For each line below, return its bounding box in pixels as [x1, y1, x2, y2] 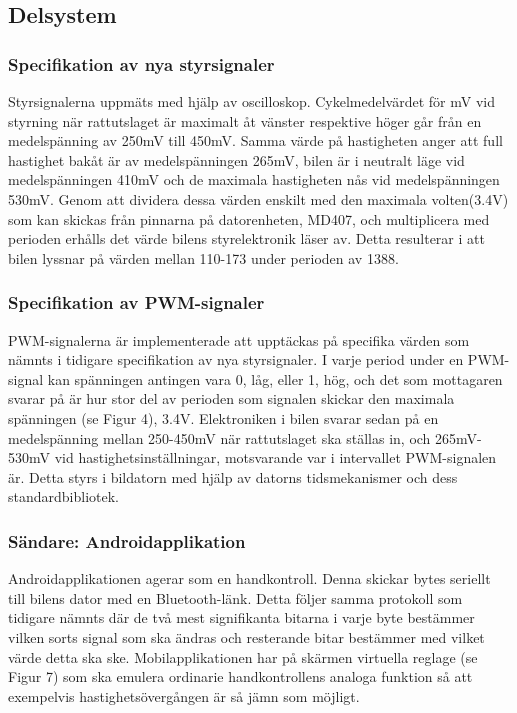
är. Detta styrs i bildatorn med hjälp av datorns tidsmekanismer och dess [8, 466, 458, 487]
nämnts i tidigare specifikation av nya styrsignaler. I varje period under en [8, 349, 464, 370]
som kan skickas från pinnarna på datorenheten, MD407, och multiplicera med [8, 208, 490, 229]
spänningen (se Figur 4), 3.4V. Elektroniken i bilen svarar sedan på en [8, 407, 439, 428]
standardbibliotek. [8, 486, 119, 507]
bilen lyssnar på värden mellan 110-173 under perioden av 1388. [8, 247, 399, 268]
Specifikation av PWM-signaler [8, 290, 265, 315]
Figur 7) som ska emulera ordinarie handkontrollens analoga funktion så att [8, 666, 473, 687]
